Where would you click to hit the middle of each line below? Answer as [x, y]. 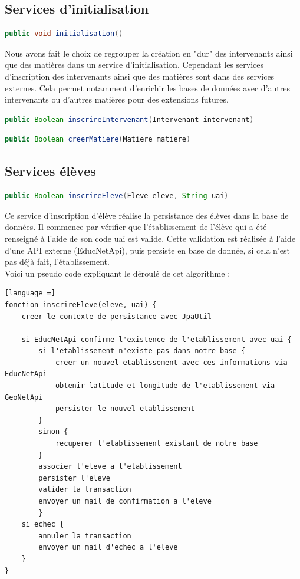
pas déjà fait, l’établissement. [57, 261]
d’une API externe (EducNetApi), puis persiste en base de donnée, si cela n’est [147, 250]
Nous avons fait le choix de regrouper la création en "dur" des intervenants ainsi [149, 53]
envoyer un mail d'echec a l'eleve [108, 547]
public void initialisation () [64, 34]
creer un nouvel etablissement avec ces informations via [171, 362]
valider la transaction [85, 490]
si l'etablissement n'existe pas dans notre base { [142, 351]
